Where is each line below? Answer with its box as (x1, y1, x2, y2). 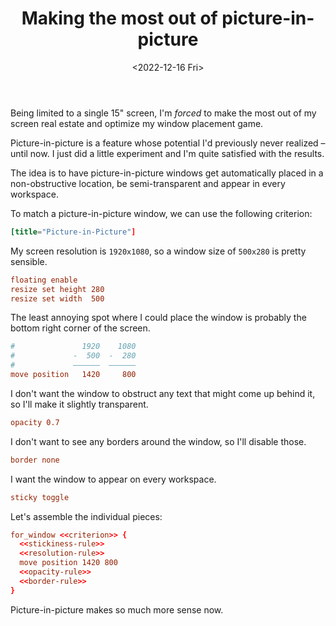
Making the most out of (21, 7, 218, 30)
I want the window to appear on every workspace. (10, 473, 217, 485)
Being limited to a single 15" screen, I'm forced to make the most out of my (10, 107, 317, 119)
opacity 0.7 (10, 417, 60, 427)
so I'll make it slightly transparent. (10, 398, 149, 410)
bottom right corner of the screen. (10, 322, 151, 334)
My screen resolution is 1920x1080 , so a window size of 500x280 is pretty (10, 245, 307, 257)
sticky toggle (10, 492, 70, 502)
